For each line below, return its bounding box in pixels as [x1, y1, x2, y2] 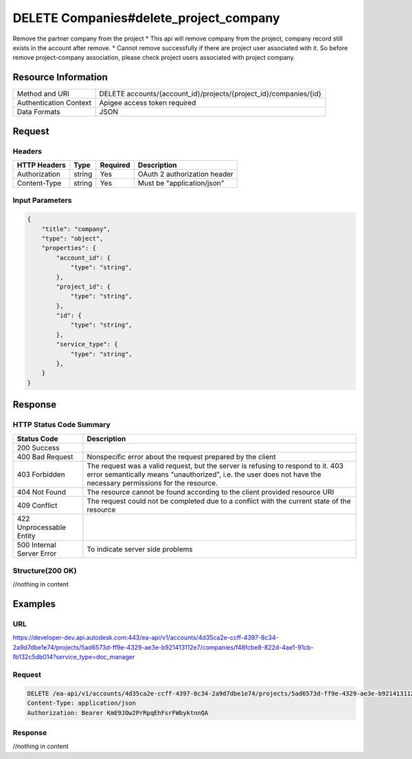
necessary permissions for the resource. [87, 478, 218, 487]
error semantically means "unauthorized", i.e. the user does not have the [87, 470, 322, 479]
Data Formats [16, 107, 61, 117]
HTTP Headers [16, 160, 67, 170]
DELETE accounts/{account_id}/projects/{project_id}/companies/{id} [99, 89, 322, 99]
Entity [16, 531, 36, 540]
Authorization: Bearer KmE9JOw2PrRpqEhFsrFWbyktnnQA [27, 709, 209, 716]
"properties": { [41, 244, 96, 252]
